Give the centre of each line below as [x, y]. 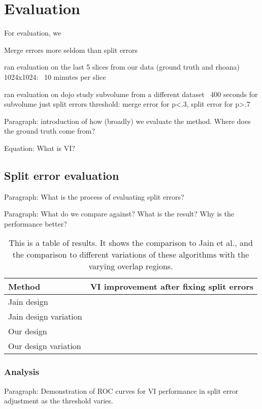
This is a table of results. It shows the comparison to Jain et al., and [131, 243]
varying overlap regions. [131, 266]
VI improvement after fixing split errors [172, 287]
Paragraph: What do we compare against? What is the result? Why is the [119, 214]
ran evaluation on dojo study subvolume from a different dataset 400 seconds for [131, 94]
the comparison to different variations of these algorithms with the [131, 255]
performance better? [36, 223]
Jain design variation [45, 317]
